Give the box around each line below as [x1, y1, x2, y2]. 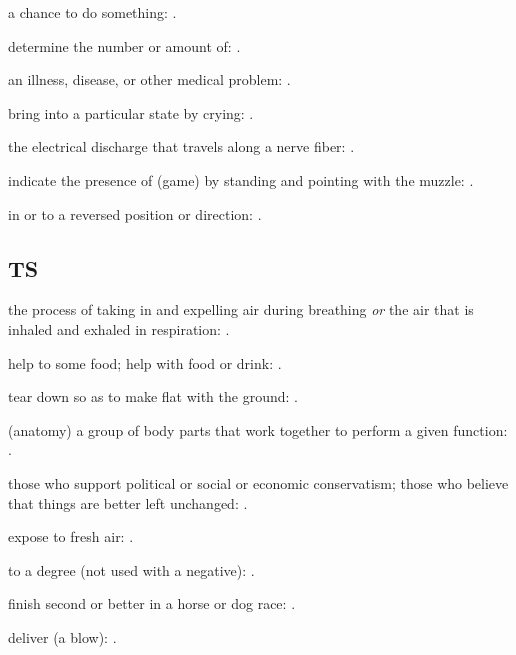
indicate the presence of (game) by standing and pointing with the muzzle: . [8, 169, 474, 190]
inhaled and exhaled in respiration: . [8, 318, 230, 339]
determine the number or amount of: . [8, 35, 241, 56]
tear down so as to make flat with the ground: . [8, 386, 298, 407]
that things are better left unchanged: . [8, 492, 248, 513]
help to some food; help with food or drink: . [8, 352, 282, 373]
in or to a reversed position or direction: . [8, 203, 262, 224]
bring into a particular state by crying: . [8, 102, 254, 123]
